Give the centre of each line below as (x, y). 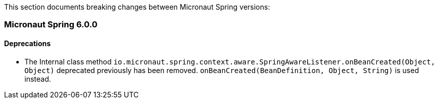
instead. (38, 79)
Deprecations (27, 43)
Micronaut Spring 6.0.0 (51, 25)
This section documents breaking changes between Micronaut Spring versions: (137, 7)
